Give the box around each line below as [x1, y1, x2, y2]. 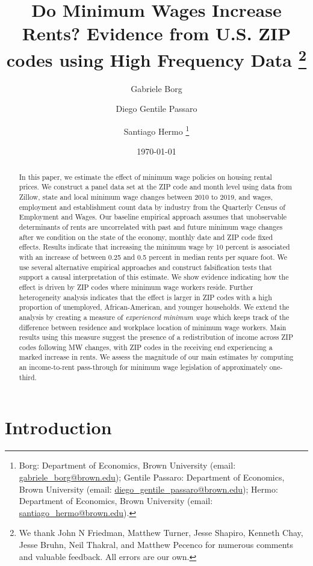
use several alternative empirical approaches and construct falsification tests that [19, 262, 272, 272]
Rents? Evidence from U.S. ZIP [22, 21, 291, 46]
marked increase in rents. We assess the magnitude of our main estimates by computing [19, 352, 294, 362]
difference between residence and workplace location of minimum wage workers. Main [19, 322, 287, 332]
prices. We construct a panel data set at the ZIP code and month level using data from [19, 182, 292, 192]
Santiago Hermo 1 [123, 123, 190, 137]
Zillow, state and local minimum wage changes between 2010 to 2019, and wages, [19, 191, 273, 201]
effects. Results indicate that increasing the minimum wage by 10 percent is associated [19, 242, 290, 252]
